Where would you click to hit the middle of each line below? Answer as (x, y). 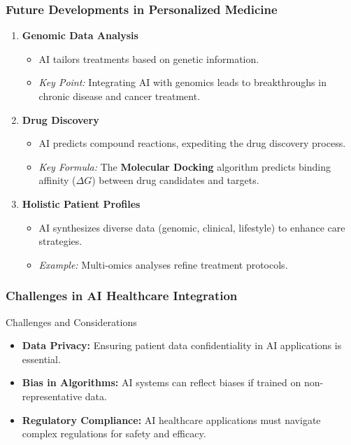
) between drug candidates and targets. (175, 180)
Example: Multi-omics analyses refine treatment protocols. (163, 264)
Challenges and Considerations (71, 322)
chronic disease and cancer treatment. (120, 96)
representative (52, 396)
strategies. (60, 241)
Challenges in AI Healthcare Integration (122, 296)
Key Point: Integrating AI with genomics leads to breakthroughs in (182, 82)
